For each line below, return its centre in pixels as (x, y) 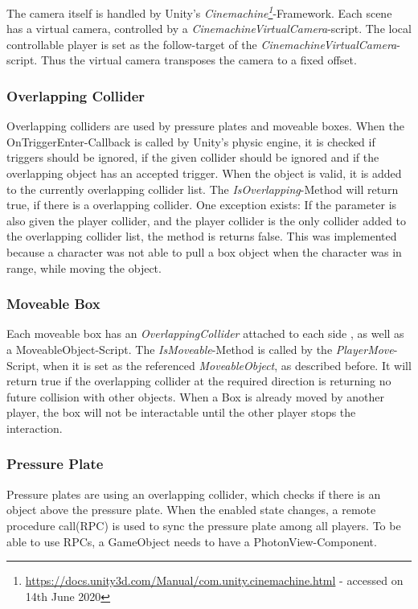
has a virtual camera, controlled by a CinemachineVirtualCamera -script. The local (209, 29)
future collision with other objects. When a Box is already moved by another (195, 396)
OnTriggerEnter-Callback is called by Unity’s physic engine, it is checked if (191, 141)
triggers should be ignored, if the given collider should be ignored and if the (193, 157)
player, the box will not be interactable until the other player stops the (181, 412)
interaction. (35, 428)
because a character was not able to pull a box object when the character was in (204, 252)
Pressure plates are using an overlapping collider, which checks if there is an (194, 494)
